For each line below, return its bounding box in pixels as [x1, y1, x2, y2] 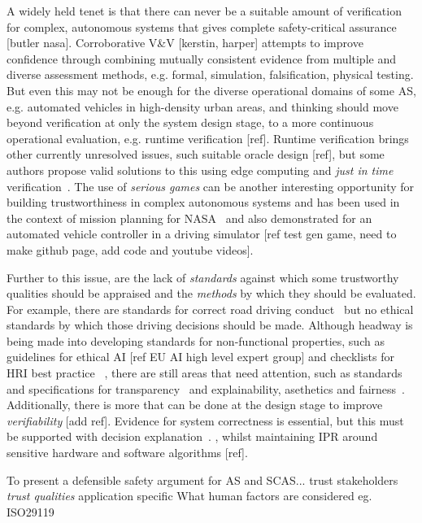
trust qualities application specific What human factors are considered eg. [7, 487, 372, 504]
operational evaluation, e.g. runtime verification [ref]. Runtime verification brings [7, 129, 409, 146]
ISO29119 [7, 503, 54, 520]
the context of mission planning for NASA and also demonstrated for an [7, 209, 372, 226]
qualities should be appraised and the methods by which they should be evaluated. [7, 285, 416, 302]
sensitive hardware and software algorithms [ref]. [7, 444, 248, 461]
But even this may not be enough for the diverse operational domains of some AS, [7, 81, 416, 98]
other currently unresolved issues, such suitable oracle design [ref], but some [7, 146, 385, 163]
